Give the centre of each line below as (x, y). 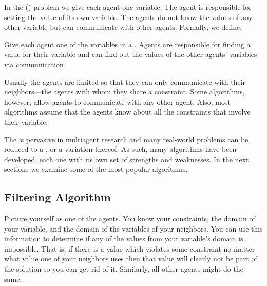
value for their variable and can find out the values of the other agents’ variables (131, 54)
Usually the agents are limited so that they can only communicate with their (125, 81)
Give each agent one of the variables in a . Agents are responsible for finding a (127, 44)
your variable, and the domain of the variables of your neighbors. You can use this (133, 228)
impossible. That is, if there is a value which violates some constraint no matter (130, 248)
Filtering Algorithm (58, 197)
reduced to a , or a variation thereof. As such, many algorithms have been (120, 149)
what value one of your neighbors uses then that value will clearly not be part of (131, 259)
